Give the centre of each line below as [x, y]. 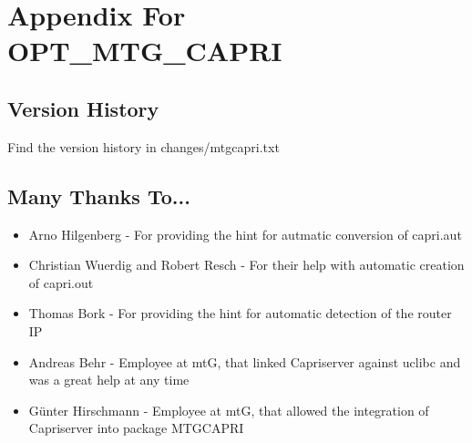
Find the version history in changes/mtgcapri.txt [144, 146]
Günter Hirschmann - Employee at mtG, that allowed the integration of [229, 410]
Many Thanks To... [99, 196]
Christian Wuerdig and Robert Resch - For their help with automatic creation [246, 265]
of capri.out [61, 282]
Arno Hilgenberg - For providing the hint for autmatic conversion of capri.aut [245, 234]
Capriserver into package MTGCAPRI [136, 428]
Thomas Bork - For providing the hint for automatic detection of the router [240, 313]
